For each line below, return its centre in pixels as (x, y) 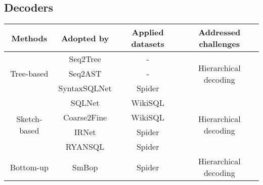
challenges (220, 44)
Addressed (220, 32)
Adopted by (85, 38)
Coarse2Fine (85, 117)
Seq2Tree (85, 59)
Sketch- (29, 119)
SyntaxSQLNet (85, 88)
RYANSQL (85, 147)
